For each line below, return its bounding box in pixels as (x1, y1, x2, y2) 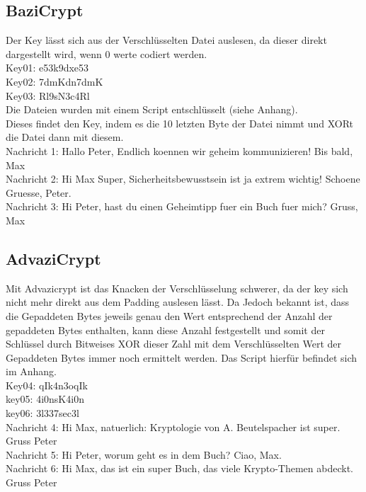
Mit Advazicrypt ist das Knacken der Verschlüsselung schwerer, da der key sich (6, 280, 348, 295)
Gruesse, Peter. (6, 185, 72, 200)
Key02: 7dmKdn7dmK (6, 74, 103, 88)
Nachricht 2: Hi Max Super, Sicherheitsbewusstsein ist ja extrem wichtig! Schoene (6, 171, 360, 186)
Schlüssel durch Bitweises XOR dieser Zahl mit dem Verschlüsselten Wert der (6, 336, 342, 351)
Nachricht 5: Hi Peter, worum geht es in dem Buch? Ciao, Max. (6, 447, 282, 462)
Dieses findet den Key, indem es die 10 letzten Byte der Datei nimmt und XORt (6, 115, 353, 130)
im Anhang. (6, 364, 57, 379)
